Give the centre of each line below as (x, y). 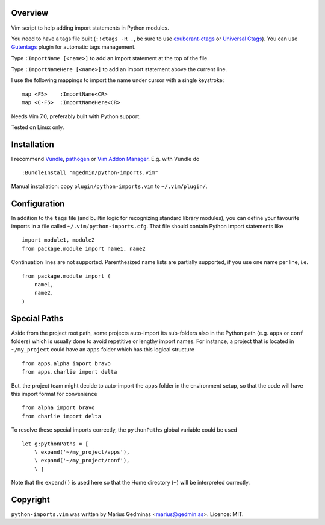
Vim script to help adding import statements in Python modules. (90, 28)
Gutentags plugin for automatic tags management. (73, 47)
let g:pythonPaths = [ (55, 444)
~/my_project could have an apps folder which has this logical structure (103, 350)
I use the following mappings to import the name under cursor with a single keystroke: (118, 80)
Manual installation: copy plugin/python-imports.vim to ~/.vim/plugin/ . (109, 186)
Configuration (38, 203)
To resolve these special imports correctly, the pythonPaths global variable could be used (124, 430)
